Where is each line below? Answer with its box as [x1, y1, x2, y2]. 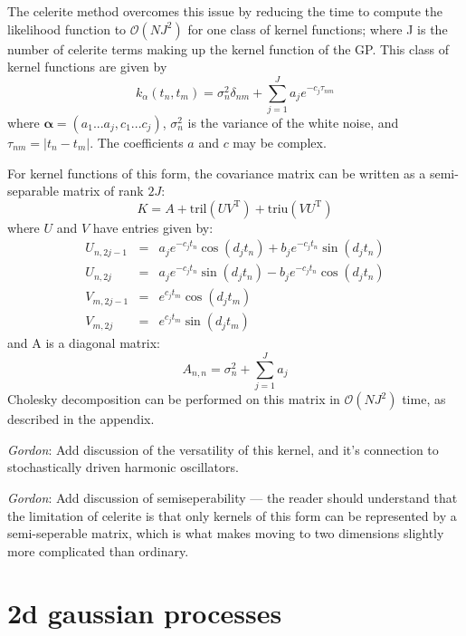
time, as [402, 390, 446, 409]
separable [7, 181, 59, 200]
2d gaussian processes [7, 594, 282, 631]
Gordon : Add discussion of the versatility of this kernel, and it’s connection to [7, 439, 439, 458]
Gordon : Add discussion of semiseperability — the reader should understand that [7, 487, 458, 506]
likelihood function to [7, 19, 127, 38]
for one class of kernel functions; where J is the [187, 19, 448, 38]
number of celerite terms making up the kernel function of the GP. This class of [7, 39, 450, 58]
